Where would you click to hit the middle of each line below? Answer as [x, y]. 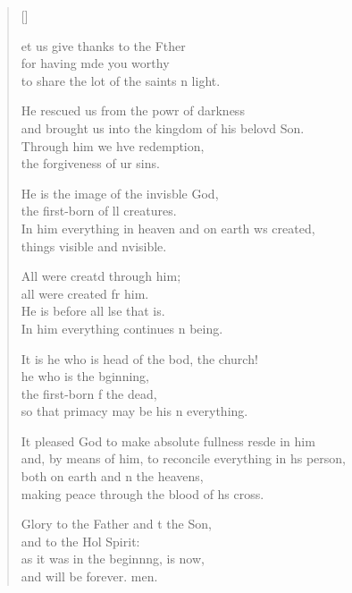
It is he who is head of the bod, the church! [139, 358]
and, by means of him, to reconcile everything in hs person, [183, 458]
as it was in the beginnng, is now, [113, 559]
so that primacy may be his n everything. [134, 411]
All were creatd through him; [101, 276]
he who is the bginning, [85, 376]
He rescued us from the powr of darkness [133, 110]
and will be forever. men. [89, 576]
